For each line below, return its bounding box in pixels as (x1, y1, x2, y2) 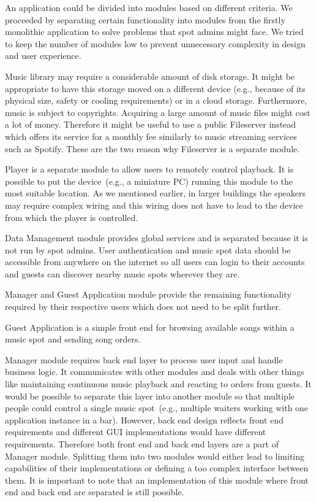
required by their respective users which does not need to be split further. (5, 300, 281, 313)
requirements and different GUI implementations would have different (5, 425, 266, 438)
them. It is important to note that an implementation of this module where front (5, 473, 309, 486)
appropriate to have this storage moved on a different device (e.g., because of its (5, 82, 306, 95)
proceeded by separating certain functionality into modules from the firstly (5, 13, 285, 26)
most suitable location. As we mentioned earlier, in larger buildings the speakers (5, 187, 306, 199)
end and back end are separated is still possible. (5, 485, 184, 498)
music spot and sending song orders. (5, 333, 141, 346)
